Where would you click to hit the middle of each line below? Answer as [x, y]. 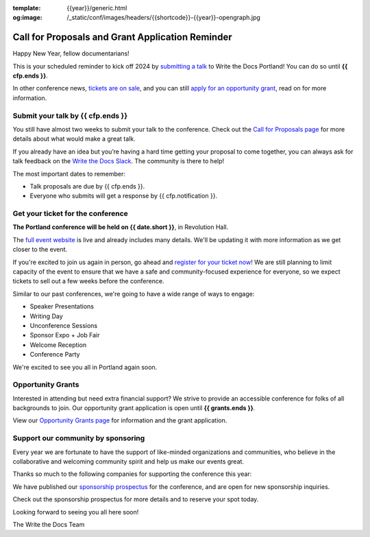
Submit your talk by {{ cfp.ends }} [70, 115]
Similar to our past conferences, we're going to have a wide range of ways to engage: [134, 294]
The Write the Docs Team [49, 524]
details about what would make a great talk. [74, 139]
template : [27, 8]
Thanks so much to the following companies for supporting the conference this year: [132, 474]
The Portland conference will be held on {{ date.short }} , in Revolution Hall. [121, 227]
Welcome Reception [58, 345]
